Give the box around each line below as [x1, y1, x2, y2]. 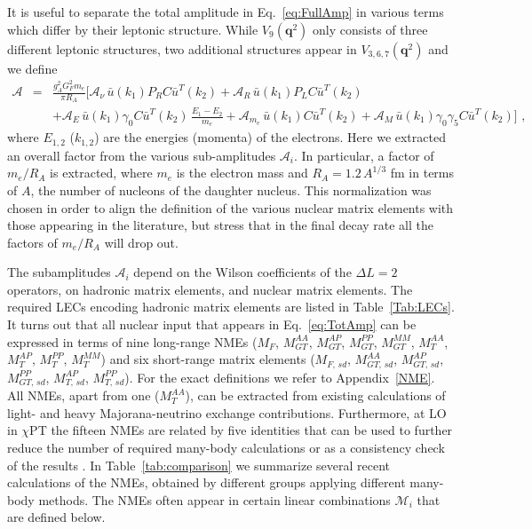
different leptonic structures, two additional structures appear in [7, 39, 357, 58]
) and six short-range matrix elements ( [100, 350, 315, 368]
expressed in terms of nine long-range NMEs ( [7, 332, 258, 351]
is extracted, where [50, 163, 153, 182]
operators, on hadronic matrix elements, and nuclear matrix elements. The [7, 280, 413, 298]
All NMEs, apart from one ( [7, 386, 160, 405]
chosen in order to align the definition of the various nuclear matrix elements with [7, 198, 454, 217]
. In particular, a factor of [294, 146, 434, 164]
